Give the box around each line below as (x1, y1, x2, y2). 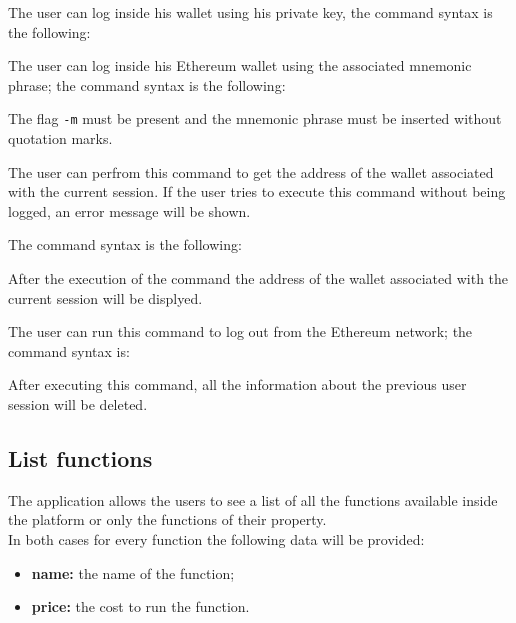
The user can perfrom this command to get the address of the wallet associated (8, 161, 494, 182)
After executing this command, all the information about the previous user (8, 374, 467, 395)
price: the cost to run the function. (31, 596, 250, 617)
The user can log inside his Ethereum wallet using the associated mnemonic (8, 55, 472, 76)
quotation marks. (8, 128, 113, 149)
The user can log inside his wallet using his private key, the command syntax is (8, 2, 493, 22)
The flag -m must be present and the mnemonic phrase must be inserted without (8, 108, 502, 129)
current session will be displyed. (8, 287, 203, 308)
